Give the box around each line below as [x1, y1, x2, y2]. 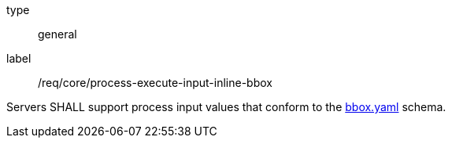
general [38, 27, 77, 41]
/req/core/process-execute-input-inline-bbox [38, 76, 272, 89]
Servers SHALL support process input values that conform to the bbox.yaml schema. [6, 100, 446, 113]
